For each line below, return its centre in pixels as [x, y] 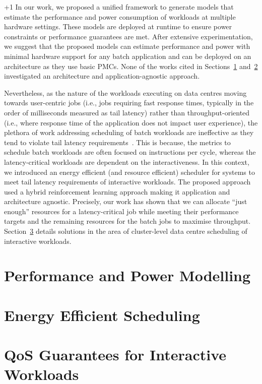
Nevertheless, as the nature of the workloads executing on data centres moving [125, 92]
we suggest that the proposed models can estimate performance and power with [127, 46]
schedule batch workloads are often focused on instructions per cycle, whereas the [130, 152]
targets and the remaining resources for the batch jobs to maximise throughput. [127, 221]
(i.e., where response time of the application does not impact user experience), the [131, 122]
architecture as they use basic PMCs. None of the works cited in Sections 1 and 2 [131, 66]
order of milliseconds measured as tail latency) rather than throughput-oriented [127, 112]
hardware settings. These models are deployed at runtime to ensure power [118, 26]
